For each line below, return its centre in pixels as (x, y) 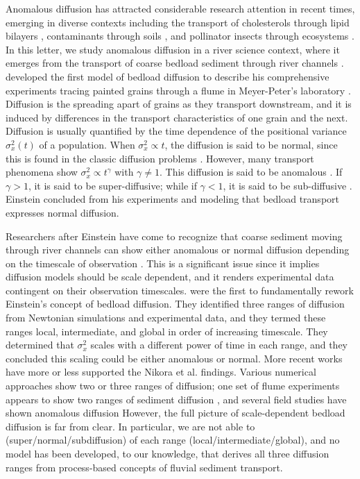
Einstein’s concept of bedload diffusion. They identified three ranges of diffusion (175, 304)
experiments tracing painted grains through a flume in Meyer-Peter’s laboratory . (178, 90)
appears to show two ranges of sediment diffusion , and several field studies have (176, 399)
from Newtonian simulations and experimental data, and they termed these (166, 318)
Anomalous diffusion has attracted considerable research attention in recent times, (180, 8)
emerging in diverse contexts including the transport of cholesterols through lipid (178, 22)
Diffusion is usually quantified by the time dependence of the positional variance (176, 131)
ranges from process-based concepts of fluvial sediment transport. (144, 467)
